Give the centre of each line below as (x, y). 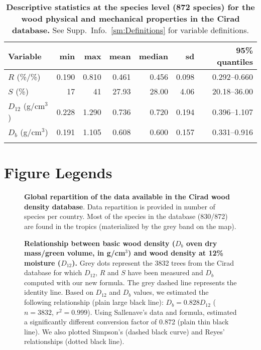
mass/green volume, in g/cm (75, 253)
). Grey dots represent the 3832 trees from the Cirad (153, 262)
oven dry (202, 243)
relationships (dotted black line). (74, 341)
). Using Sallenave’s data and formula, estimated (162, 312)
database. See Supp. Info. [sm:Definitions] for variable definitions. (130, 30)
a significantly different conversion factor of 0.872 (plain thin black (126, 322)
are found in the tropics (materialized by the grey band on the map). (130, 226)
